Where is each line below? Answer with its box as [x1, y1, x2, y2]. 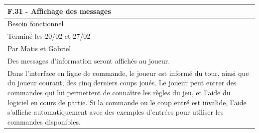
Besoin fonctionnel [7, 18, 64, 29]
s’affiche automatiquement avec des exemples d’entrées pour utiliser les [7, 107, 224, 117]
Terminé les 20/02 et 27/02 [7, 31, 91, 41]
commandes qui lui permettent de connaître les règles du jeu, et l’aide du [7, 87, 231, 97]
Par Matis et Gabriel [7, 43, 71, 54]
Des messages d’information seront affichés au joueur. [7, 55, 170, 66]
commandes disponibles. [7, 116, 81, 127]
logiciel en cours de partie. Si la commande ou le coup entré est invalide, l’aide [7, 97, 247, 107]
